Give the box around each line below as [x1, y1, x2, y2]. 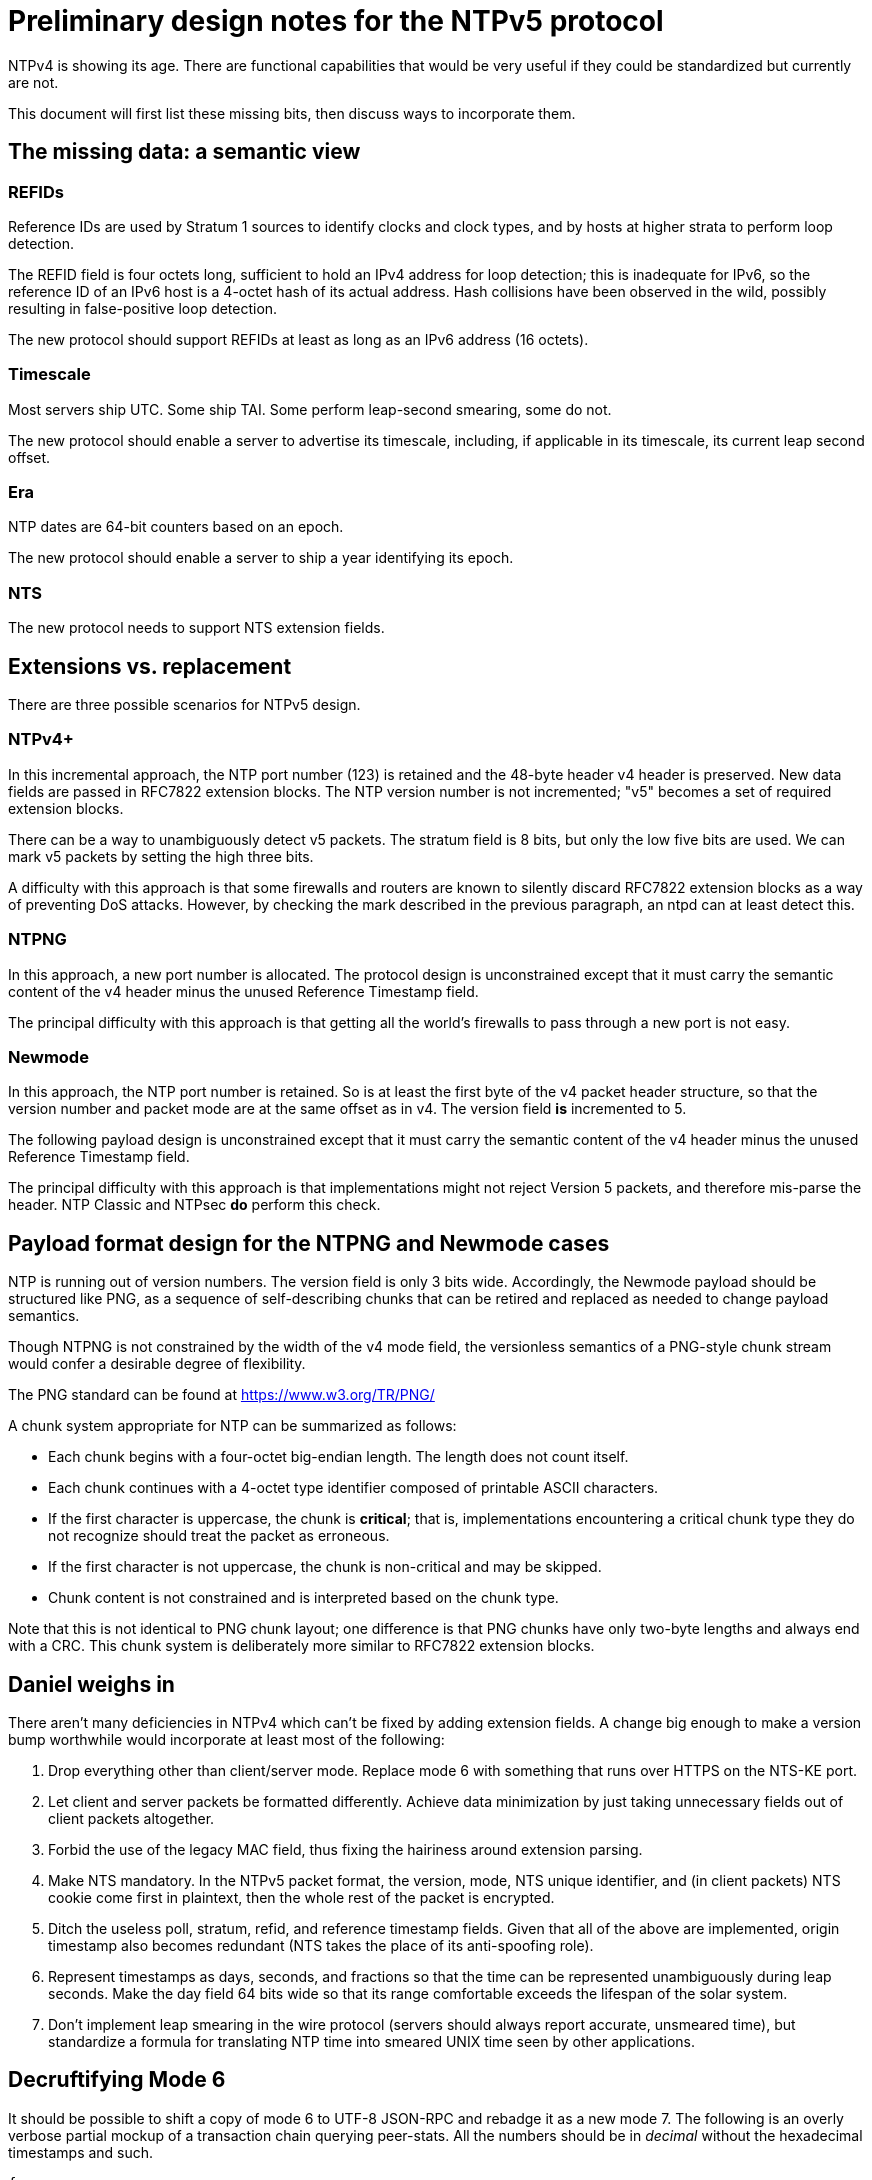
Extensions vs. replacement [8, 653, 292, 679]
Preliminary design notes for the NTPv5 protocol [8, 4, 664, 38]
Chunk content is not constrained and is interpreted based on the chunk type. [48, 1589, 559, 1607]
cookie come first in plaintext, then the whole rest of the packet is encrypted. [48, 1889, 555, 1906]
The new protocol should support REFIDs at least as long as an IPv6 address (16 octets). [8, 330, 589, 348]
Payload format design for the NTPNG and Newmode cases [8, 1230, 610, 1256]
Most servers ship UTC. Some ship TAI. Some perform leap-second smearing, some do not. [8, 400, 612, 418]
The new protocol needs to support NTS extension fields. [8, 619, 385, 637]
